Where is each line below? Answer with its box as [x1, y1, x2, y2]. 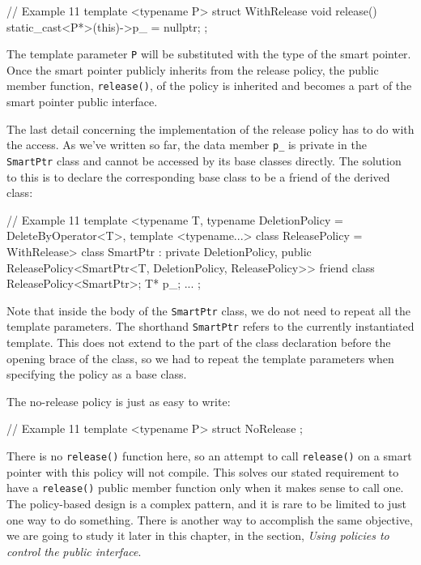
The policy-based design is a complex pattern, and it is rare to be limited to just [6, 494, 406, 511]
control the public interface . [6, 542, 142, 559]
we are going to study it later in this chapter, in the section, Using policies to [6, 527, 389, 544]
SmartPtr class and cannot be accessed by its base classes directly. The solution [6, 152, 402, 169]
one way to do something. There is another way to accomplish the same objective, [6, 511, 413, 528]
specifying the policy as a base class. [6, 366, 187, 383]
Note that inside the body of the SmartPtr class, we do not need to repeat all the [6, 302, 410, 319]
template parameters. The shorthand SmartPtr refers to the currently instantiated [6, 318, 415, 335]
